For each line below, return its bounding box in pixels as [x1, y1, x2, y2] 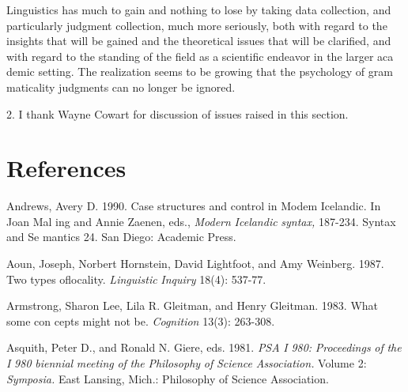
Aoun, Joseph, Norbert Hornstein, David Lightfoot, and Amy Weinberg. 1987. [6, 255, 384, 272]
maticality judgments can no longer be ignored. [6, 78, 236, 95]
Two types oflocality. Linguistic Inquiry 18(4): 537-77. [6, 270, 266, 287]
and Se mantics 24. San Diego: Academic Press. [6, 228, 236, 245]
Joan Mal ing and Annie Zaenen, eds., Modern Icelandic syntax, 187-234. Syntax [6, 213, 396, 229]
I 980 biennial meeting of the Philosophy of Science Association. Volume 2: [6, 355, 367, 371]
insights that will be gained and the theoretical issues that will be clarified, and [6, 32, 391, 49]
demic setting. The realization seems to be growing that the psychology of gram [6, 63, 393, 80]
